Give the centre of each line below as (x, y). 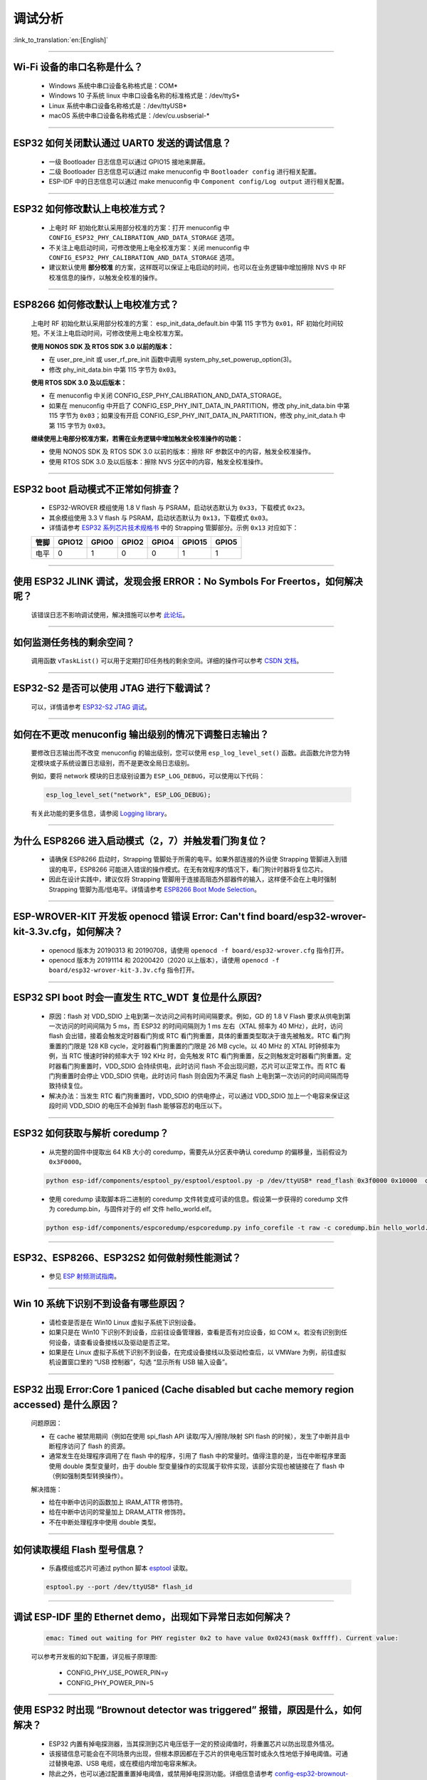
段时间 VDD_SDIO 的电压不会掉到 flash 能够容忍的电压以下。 (137, 1106)
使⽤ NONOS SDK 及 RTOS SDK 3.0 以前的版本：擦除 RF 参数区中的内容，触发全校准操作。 (182, 451)
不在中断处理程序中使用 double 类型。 (104, 1522)
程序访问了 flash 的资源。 (92, 1446)
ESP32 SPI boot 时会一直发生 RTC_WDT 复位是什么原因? (138, 998)
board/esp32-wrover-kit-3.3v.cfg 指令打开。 (123, 970)
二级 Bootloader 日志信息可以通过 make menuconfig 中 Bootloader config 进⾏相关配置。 (184, 172)
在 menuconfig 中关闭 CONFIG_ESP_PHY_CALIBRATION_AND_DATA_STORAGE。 (167, 396)
